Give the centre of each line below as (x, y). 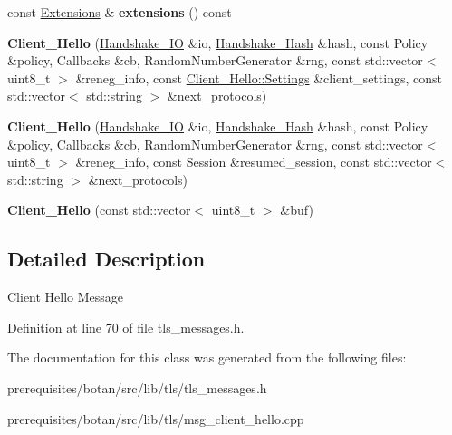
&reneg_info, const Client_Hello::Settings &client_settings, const (259, 77)
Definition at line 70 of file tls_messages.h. (126, 327)
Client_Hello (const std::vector (99, 210)
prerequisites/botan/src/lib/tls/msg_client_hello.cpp (156, 418)
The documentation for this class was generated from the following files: (207, 358)
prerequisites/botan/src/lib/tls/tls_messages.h (137, 387)
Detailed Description (106, 259)
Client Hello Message (66, 297)
